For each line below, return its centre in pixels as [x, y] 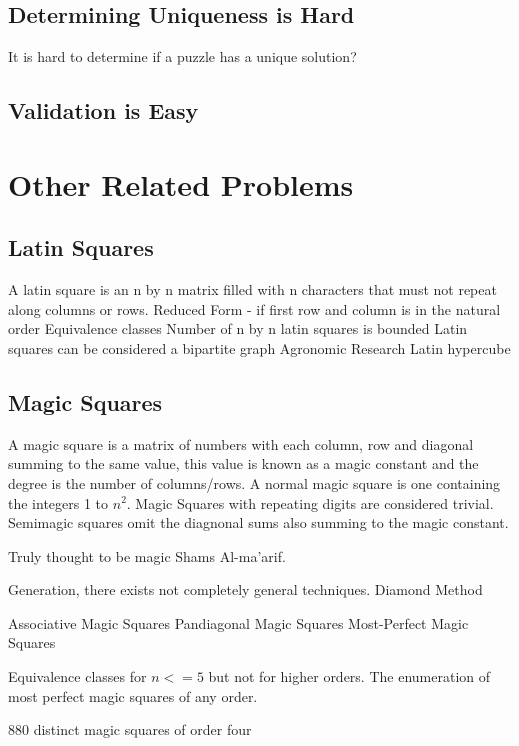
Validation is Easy [103, 110]
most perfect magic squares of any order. [133, 695]
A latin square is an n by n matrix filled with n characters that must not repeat [252, 289]
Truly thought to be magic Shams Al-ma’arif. [147, 555]
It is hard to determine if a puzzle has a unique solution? [182, 56]
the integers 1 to [58, 502]
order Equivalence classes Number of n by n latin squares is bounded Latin [238, 328]
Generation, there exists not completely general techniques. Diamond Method [245, 589]
